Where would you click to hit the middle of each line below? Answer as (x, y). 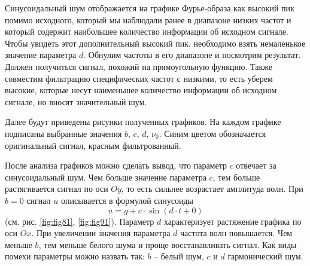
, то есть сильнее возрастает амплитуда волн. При (212, 189)
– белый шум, (179, 256)
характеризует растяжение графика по (232, 221)
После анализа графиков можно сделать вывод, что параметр (116, 165)
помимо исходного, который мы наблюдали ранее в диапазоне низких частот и (148, 19)
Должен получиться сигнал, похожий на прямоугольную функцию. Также (139, 66)
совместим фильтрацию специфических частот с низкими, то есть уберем (139, 78)
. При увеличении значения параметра (101, 233)
